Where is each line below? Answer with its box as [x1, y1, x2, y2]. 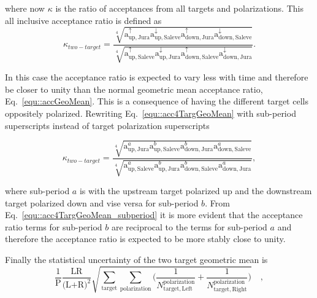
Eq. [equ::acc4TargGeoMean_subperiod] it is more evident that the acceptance [5, 208, 303, 221]
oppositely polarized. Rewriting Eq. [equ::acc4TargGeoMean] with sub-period [5, 106, 296, 119]
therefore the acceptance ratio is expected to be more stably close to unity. [5, 232, 286, 245]
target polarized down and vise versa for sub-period [5, 196, 199, 209]
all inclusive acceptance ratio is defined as [5, 14, 162, 26]
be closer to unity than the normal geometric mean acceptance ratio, [5, 82, 263, 95]
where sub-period [5, 184, 70, 197]
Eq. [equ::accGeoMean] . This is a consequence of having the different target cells [5, 95, 308, 108]
